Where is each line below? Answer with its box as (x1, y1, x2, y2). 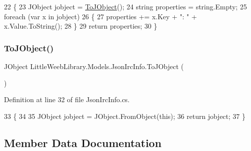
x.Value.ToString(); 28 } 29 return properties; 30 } (4, 21, 157, 31)
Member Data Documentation (4, 135, 162, 150)
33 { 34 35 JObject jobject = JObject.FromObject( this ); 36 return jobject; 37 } (4, 111, 246, 121)
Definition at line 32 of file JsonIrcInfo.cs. (4, 94, 130, 105)
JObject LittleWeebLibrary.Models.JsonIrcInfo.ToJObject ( (4, 61, 184, 71)
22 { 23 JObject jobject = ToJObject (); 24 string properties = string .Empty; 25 (4, 1, 247, 11)
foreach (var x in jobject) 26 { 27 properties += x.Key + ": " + (4, 11, 197, 21)
